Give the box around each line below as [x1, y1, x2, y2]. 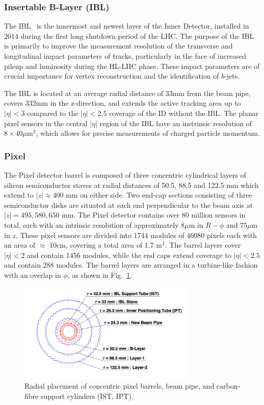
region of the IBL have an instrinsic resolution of [99, 117, 252, 128]
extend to [4, 189, 34, 200]
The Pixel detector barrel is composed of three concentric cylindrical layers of [4, 169, 246, 180]
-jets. [224, 70, 240, 81]
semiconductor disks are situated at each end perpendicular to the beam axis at [4, 199, 253, 210]
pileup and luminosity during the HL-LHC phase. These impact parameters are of [4, 60, 260, 71]
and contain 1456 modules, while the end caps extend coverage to [27, 249, 231, 260]
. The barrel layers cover [165, 240, 241, 250]
